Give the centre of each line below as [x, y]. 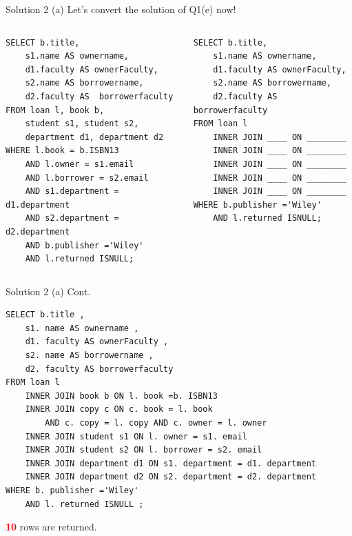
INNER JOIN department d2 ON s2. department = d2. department [171, 477]
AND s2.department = [72, 218]
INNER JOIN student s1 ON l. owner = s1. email [136, 436]
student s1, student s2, [82, 124]
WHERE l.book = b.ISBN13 [62, 151]
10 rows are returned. [51, 527]
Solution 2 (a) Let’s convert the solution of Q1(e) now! [121, 9]
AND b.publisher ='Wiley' [84, 245]
